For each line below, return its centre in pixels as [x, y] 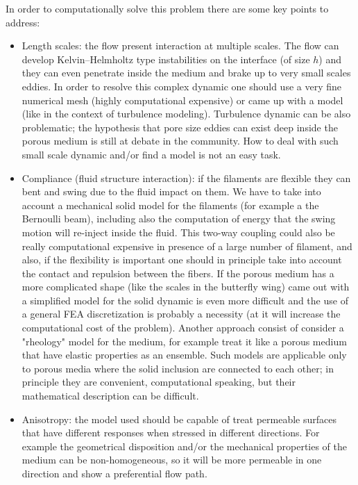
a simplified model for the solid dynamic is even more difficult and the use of [185, 300]
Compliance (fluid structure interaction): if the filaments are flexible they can [186, 178]
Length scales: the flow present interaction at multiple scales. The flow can [180, 46]
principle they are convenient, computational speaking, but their [159, 382]
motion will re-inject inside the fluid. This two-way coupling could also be [178, 232]
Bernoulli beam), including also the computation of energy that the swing [179, 219]
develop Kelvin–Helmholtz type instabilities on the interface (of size [166, 59]
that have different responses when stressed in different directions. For [171, 433]
